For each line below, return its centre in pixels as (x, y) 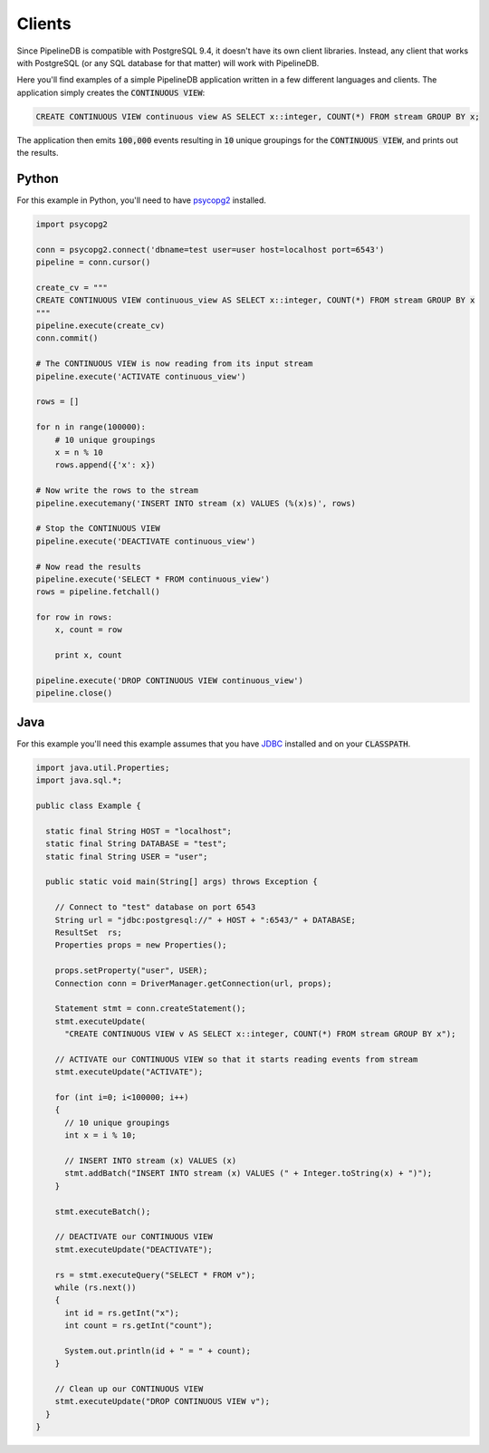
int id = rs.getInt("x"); (122, 1313)
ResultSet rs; (88, 932)
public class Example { (89, 806)
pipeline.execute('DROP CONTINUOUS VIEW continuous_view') (169, 681)
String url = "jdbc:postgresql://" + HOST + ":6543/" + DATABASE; (206, 920)
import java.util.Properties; (103, 767)
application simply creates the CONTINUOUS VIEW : (111, 92)
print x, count (88, 655)
